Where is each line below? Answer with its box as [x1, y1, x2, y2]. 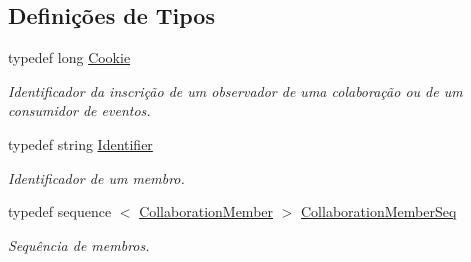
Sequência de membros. [8, 234, 150, 255]
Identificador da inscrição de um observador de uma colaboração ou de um [8, 80, 463, 101]
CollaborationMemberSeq [301, 201, 457, 222]
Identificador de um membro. [8, 167, 185, 188]
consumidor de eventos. [8, 100, 151, 121]
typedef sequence [8, 201, 112, 222]
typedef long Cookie [8, 47, 131, 68]
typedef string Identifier [8, 133, 153, 154]
